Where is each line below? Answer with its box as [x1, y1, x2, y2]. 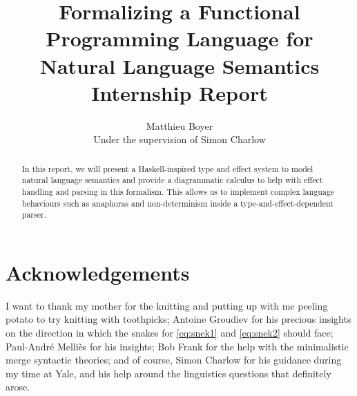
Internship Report [91, 78, 268, 106]
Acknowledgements [6, 258, 190, 286]
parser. [21, 209, 46, 220]
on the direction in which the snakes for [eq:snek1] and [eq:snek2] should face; [6, 326, 334, 340]
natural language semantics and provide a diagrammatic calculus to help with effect [21, 174, 323, 186]
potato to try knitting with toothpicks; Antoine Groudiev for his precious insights [6, 312, 351, 326]
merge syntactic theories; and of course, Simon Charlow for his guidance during [6, 352, 342, 367]
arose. [6, 379, 30, 394]
